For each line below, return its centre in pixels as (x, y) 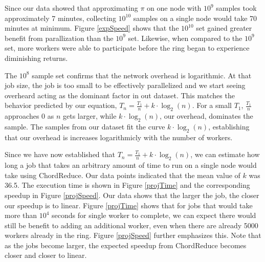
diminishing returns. (36, 58)
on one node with (174, 8)
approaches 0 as (29, 116)
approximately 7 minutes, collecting (60, 18)
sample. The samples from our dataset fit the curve (85, 126)
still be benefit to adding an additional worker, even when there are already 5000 (131, 225)
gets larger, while (90, 116)
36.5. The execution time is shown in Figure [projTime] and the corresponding (127, 185)
